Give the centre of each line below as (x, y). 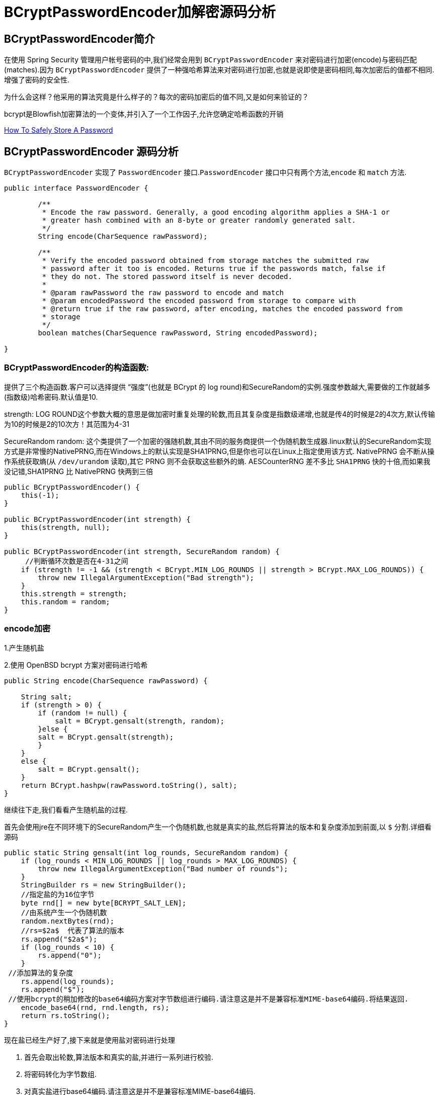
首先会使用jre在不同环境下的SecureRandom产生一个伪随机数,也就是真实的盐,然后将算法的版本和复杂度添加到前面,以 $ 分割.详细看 (218, 827)
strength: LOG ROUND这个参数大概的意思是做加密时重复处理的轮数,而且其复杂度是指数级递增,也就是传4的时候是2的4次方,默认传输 (219, 414)
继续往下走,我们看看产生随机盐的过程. (66, 809)
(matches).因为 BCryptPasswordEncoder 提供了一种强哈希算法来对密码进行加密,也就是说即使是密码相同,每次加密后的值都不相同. (219, 70)
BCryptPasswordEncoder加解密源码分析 (140, 12)
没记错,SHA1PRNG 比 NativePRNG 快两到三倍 (79, 471)
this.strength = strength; (74, 594)
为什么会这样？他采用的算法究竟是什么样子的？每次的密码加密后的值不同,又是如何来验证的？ (157, 97)
